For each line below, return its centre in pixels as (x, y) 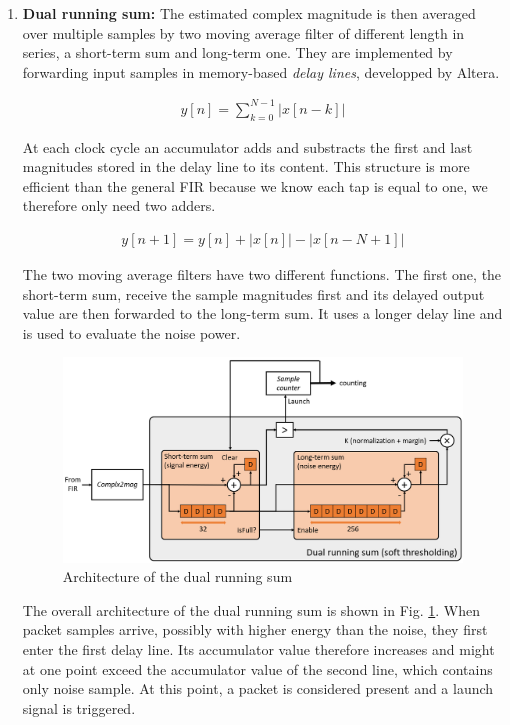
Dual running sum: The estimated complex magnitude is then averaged (249, 13)
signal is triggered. (79, 707)
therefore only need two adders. (119, 205)
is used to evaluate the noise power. (131, 332)
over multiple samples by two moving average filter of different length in (243, 32)
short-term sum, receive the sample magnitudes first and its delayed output (253, 293)
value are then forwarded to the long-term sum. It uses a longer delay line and (262, 313)
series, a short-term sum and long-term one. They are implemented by (237, 52)
